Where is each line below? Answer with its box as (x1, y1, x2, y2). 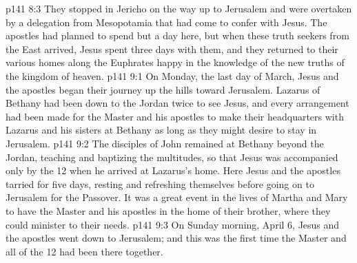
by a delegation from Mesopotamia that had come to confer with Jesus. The (6, 14, 327, 29)
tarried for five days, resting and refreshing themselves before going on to (6, 176, 314, 191)
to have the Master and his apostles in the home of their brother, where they (6, 203, 331, 218)
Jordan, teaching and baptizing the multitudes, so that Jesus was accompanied (6, 149, 338, 164)
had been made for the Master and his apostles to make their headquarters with (6, 109, 344, 123)
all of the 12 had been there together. (6, 244, 163, 258)
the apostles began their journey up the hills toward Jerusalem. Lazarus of (6, 82, 320, 96)
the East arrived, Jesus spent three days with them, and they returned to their (6, 41, 338, 56)
